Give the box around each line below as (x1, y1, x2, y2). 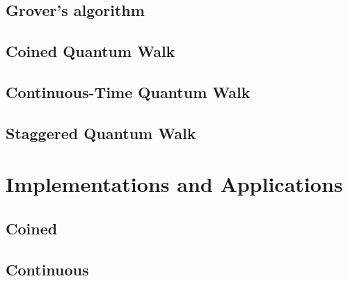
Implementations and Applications (6, 170, 343, 198)
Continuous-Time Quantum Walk (6, 81, 251, 102)
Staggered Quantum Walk (6, 122, 196, 143)
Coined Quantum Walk (6, 40, 175, 62)
